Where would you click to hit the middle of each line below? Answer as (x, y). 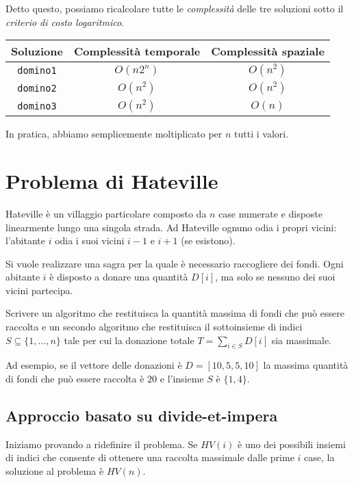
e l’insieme (182, 379)
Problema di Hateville (112, 180)
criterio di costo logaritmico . (65, 22)
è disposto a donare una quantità (119, 277)
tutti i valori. (262, 134)
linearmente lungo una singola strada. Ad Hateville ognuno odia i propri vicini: (171, 227)
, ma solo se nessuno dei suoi (275, 277)
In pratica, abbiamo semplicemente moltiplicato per (114, 134)
